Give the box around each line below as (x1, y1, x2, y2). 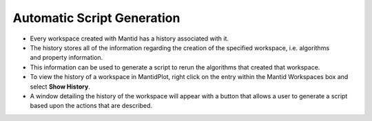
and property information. (30, 54, 103, 62)
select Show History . (30, 82, 91, 91)
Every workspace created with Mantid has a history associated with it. (30, 34, 229, 43)
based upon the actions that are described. (30, 102, 153, 110)
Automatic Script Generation (12, 10, 180, 25)
